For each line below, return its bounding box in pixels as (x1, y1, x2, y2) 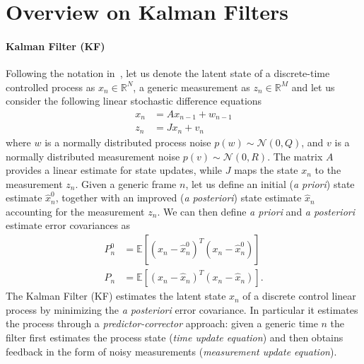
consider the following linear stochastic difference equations (6, 93, 262, 108)
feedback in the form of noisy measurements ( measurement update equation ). (6, 344, 337, 358)
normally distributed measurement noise (6, 148, 180, 163)
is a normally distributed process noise (45, 134, 211, 149)
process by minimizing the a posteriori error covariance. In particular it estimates (6, 302, 358, 317)
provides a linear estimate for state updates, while (6, 163, 223, 177)
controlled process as (6, 79, 95, 94)
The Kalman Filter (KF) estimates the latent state (6, 288, 226, 303)
